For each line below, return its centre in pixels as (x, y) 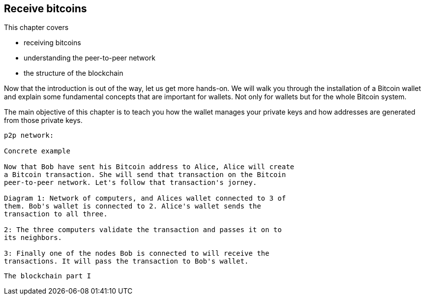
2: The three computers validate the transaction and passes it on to (143, 230)
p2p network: (29, 135)
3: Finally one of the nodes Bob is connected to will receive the (137, 254)
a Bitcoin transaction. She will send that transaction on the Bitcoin (145, 175)
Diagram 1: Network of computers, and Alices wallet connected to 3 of (145, 198)
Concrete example (37, 151)
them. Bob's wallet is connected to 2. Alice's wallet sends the (133, 206)
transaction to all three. (56, 214)
